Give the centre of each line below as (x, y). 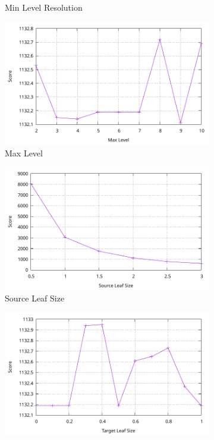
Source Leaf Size (35, 298)
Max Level (24, 153)
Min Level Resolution (44, 7)
